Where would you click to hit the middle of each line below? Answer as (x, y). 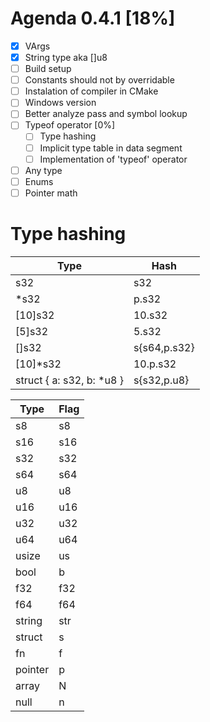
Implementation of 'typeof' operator (113, 159)
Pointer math (51, 193)
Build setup (48, 69)
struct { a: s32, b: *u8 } (69, 380)
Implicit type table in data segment (111, 148)
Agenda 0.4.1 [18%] (93, 18)
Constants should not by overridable (99, 80)
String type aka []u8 (66, 57)
